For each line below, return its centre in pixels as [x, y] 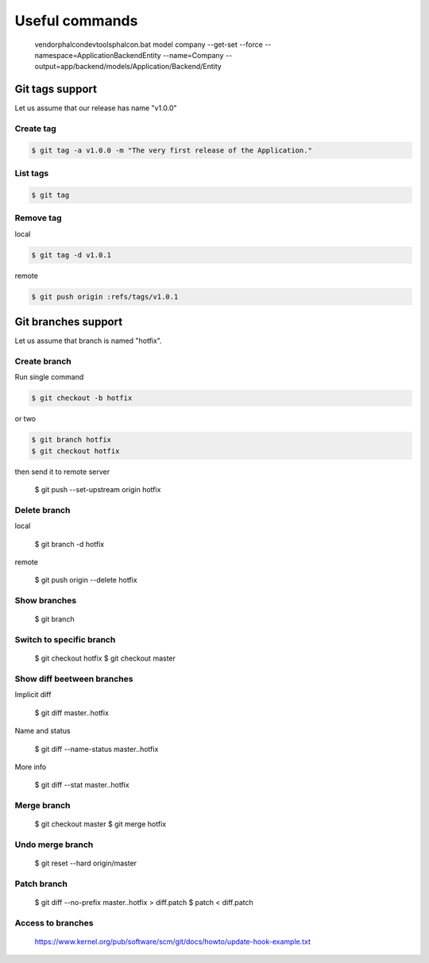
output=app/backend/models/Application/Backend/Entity [128, 67]
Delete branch [43, 510]
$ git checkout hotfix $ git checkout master [105, 658]
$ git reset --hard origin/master [86, 863]
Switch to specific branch [65, 639]
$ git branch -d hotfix [70, 544]
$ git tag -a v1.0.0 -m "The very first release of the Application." [172, 150]
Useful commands [76, 21]
